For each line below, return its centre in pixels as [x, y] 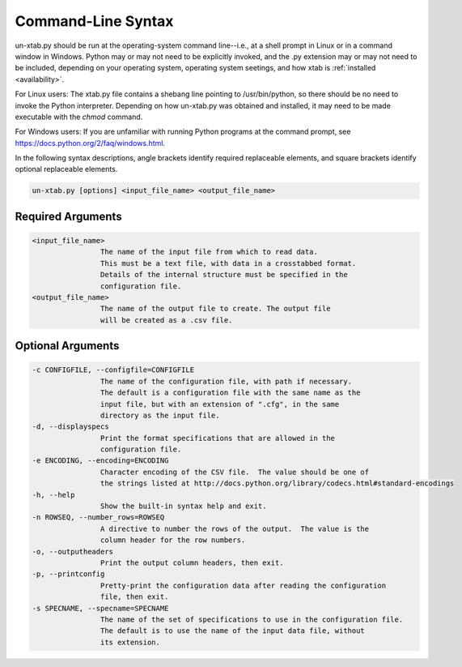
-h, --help [53, 495]
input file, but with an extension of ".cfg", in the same [220, 404]
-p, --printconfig [68, 574]
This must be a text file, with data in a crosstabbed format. [228, 263]
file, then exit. [134, 597]
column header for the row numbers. [173, 540]
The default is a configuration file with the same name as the [230, 393]
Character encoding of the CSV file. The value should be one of [235, 472]
